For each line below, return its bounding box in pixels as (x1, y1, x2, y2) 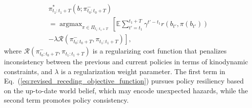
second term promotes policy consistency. (4, 95, 129, 105)
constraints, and (4, 66, 52, 76)
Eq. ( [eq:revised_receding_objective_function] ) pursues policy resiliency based (4, 76, 244, 86)
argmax (59, 21, 83, 28)
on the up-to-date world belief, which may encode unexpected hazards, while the (4, 85, 248, 95)
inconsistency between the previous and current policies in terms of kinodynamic (4, 56, 249, 67)
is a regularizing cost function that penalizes (92, 46, 227, 56)
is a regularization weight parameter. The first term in (61, 66, 225, 76)
